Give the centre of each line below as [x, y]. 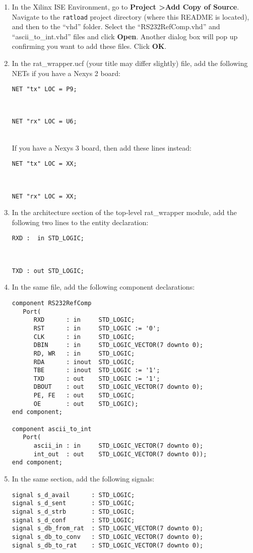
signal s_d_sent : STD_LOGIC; [73, 503]
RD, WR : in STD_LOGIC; [84, 353]
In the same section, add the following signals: [83, 479]
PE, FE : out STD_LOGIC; [84, 396]
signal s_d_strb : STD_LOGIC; [73, 511]
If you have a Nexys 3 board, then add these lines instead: [102, 147]
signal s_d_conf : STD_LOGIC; [73, 520]
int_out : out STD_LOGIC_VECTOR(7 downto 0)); [120, 454]
